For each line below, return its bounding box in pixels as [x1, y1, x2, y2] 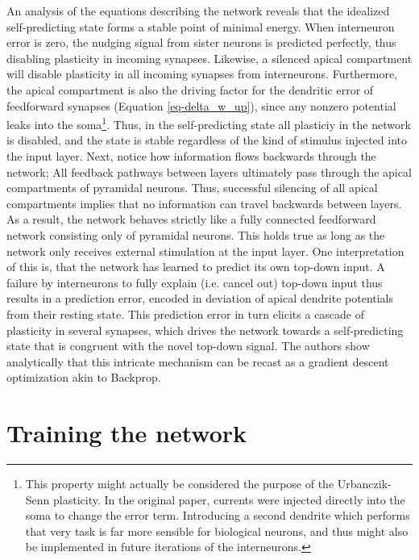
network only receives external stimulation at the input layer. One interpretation [6, 242, 404, 259]
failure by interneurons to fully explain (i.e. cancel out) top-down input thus [6, 274, 383, 290]
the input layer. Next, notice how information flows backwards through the [6, 148, 376, 164]
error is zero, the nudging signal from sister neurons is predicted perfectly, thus [6, 34, 396, 51]
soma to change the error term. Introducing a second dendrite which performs [25, 507, 410, 524]
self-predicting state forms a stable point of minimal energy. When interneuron [6, 18, 395, 35]
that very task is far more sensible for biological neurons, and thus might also [25, 522, 409, 539]
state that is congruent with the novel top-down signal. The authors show [6, 337, 370, 354]
